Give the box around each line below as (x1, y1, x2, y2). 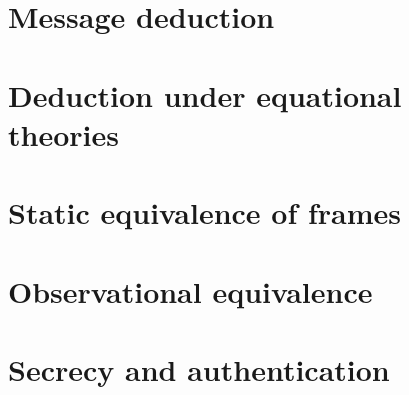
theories (8, 113, 119, 154)
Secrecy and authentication (8, 348, 390, 389)
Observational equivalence (8, 270, 373, 311)
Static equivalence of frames (8, 192, 402, 233)
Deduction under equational (8, 74, 402, 115)
